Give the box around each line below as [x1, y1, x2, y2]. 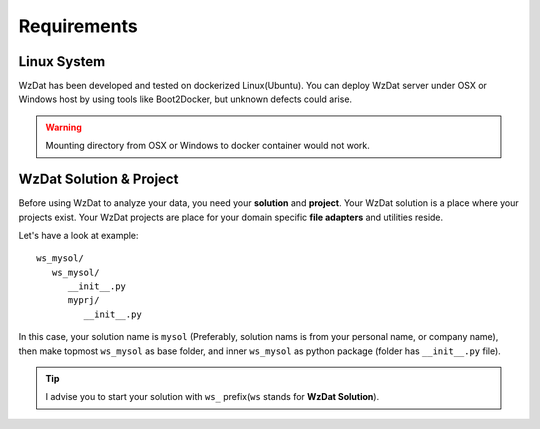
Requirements [18, 15, 139, 37]
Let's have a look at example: [18, 229, 139, 241]
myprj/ [67, 295, 100, 306]
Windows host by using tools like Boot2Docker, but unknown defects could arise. [18, 93, 353, 105]
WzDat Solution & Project [18, 171, 179, 188]
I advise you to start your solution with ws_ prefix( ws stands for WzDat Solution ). [45, 391, 380, 403]
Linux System [18, 53, 106, 70]
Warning [45, 121, 82, 133]
